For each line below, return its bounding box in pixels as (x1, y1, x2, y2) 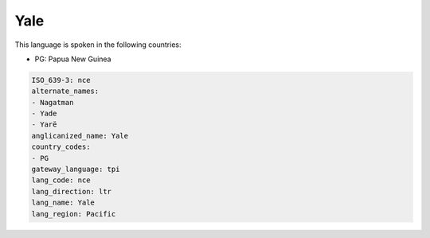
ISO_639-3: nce (31, 76, 91, 84)
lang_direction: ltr (31, 187, 111, 196)
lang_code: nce (31, 176, 91, 185)
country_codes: (31, 142, 91, 151)
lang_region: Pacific (31, 209, 116, 218)
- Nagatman (31, 98, 74, 107)
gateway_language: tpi (31, 165, 120, 174)
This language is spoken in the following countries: (14, 40, 182, 49)
